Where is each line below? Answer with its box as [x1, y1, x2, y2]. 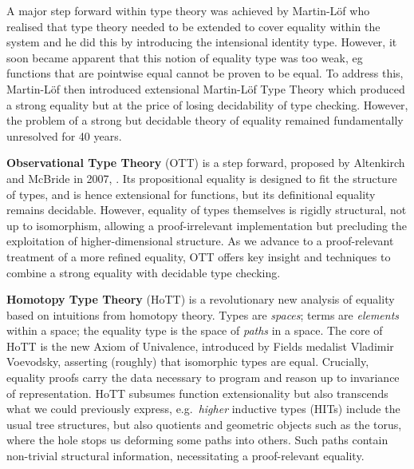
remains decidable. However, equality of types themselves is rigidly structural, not [6, 201, 407, 218]
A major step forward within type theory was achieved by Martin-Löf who [6, 2, 370, 18]
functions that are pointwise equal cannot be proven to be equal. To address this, [6, 65, 404, 81]
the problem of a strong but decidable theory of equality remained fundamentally [6, 112, 404, 129]
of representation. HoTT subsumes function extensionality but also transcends [6, 384, 388, 401]
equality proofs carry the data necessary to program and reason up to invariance [6, 369, 400, 386]
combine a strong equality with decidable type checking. [6, 264, 281, 280]
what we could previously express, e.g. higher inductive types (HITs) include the [6, 400, 400, 417]
